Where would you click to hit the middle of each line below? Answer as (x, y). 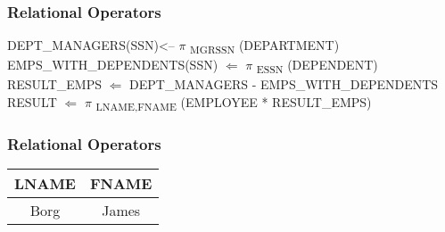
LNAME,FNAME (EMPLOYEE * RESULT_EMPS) (234, 103)
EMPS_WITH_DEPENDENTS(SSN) (113, 65)
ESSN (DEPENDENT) (317, 66)
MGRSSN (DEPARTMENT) (265, 46)
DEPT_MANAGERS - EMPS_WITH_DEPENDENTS (284, 84)
